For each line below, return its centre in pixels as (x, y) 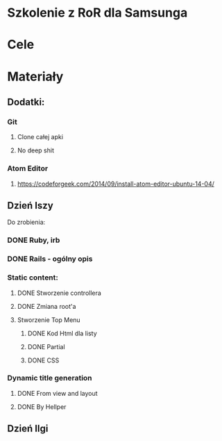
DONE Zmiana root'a (46, 306)
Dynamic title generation (50, 378)
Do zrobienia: (26, 222)
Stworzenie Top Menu (49, 320)
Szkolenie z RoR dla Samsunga (97, 13)
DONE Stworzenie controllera (59, 293)
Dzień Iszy (30, 206)
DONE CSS (43, 360)
